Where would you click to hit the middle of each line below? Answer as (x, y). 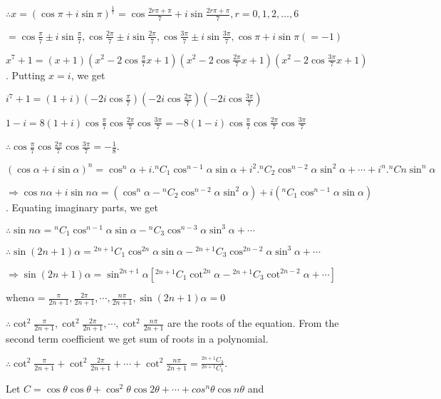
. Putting (26, 75)
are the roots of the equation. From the (253, 323)
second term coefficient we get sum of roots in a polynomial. (137, 339)
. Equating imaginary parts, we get (82, 207)
